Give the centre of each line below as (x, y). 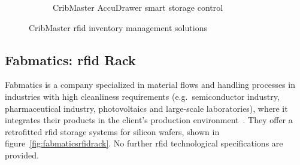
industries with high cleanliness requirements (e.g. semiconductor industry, (142, 96)
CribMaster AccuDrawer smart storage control (138, 7)
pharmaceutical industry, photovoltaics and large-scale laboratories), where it (146, 108)
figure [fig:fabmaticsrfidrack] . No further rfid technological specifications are (144, 143)
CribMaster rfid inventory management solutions (118, 27)
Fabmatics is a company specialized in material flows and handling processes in (150, 85)
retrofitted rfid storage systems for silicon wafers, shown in (112, 131)
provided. (22, 155)
